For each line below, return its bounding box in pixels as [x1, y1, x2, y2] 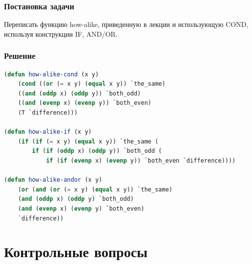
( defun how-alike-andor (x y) [4, 176, 102, 184]
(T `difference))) [18, 109, 78, 116]
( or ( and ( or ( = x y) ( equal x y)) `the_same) [18, 186, 173, 193]
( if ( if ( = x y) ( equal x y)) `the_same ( [18, 138, 159, 145]
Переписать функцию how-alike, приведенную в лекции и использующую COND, [4, 19, 249, 29]
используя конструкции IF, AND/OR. [4, 28, 118, 39]
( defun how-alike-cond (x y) [4, 71, 99, 78]
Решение [4, 49, 36, 62]
